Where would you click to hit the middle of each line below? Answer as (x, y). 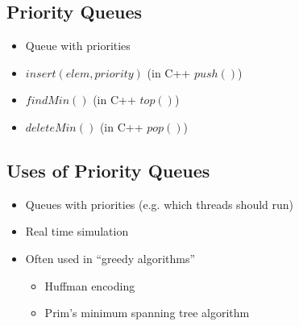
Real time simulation (77, 231)
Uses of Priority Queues (108, 170)
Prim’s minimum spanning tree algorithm (147, 313)
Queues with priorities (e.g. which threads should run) (160, 204)
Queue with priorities (78, 46)
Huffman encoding (90, 285)
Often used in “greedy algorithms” (110, 258)
